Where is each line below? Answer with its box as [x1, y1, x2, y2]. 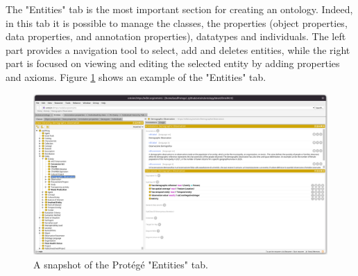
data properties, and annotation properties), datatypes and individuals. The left [6, 29, 346, 44]
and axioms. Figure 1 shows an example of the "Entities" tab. [6, 69, 266, 84]
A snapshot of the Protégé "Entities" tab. [33, 257, 208, 271]
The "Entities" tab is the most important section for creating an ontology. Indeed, [6, 2, 353, 16]
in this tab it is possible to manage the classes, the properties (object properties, [6, 15, 348, 30]
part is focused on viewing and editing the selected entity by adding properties [6, 56, 340, 71]
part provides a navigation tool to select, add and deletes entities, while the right [6, 42, 350, 57]
